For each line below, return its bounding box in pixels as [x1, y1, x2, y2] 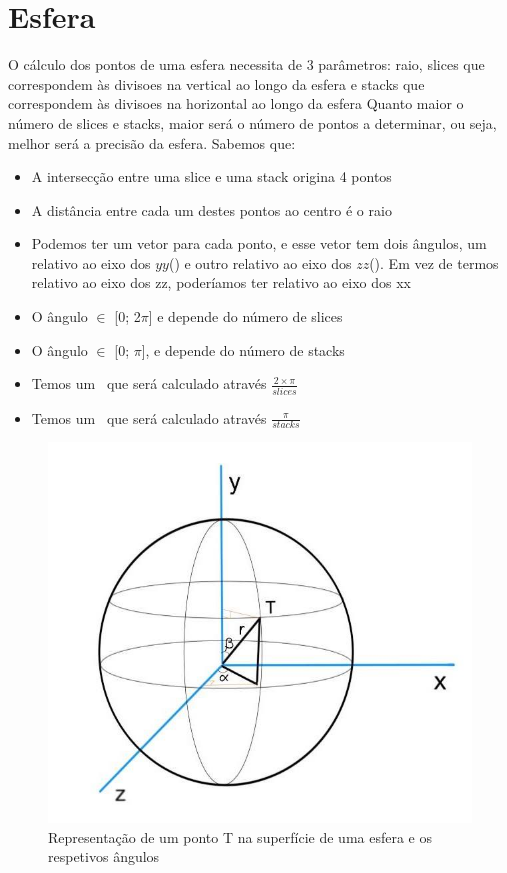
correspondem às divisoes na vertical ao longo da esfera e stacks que [8, 73, 425, 94]
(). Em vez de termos [369, 252, 499, 273]
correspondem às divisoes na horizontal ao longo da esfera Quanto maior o [8, 93, 464, 114]
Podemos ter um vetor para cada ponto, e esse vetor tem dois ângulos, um [31, 233, 487, 254]
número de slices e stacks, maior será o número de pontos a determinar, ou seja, [8, 112, 497, 133]
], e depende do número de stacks [141, 339, 345, 360]
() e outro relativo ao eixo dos [168, 252, 352, 273]
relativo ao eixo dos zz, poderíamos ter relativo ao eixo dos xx [31, 272, 411, 293]
